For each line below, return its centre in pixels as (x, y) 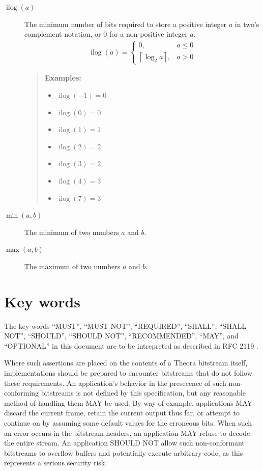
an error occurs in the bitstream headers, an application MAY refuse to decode (127, 433)
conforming (22, 393)
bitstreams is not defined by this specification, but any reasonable (143, 393)
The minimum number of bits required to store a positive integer (126, 24)
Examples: (63, 78)
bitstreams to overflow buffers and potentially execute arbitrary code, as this (124, 452)
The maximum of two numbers (72, 266)
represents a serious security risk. (56, 463)
